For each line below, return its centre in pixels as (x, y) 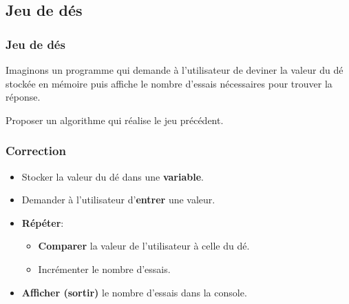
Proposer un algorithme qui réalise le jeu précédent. (115, 120)
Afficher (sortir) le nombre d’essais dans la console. (134, 292)
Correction (36, 151)
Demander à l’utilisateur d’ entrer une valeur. (118, 200)
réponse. (23, 97)
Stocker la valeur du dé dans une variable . (113, 176)
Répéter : (43, 222)
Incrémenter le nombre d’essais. (104, 268)
